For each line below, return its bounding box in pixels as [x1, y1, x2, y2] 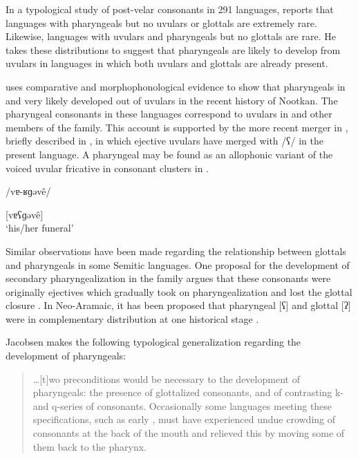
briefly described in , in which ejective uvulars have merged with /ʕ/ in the [6, 133, 323, 148]
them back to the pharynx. [32, 439, 147, 453]
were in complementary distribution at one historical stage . [6, 311, 259, 326]
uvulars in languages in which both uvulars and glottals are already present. [6, 56, 328, 71]
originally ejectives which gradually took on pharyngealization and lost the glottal [6, 284, 352, 299]
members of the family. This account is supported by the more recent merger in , [6, 120, 348, 134]
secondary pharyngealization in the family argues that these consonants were [6, 271, 331, 285]
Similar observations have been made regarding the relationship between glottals [6, 243, 346, 258]
